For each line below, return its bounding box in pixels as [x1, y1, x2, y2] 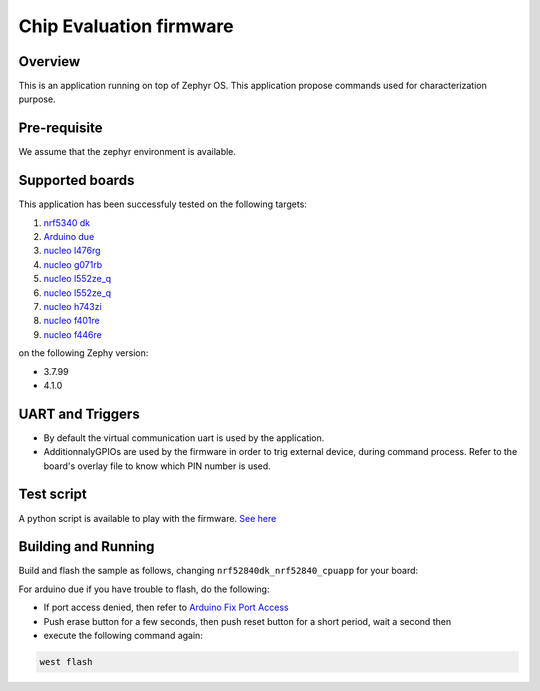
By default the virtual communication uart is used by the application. [43, 431, 325, 444]
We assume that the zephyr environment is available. [18, 146, 237, 158]
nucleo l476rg [43, 245, 101, 257]
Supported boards [18, 172, 135, 189]
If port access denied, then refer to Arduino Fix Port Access [43, 601, 289, 614]
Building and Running [18, 538, 155, 555]
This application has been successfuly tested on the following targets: [18, 198, 307, 210]
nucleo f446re [43, 328, 102, 340]
